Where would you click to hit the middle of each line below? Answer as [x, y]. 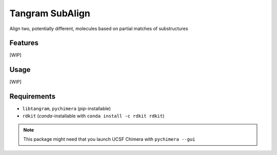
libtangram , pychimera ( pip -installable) [67, 109]
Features [24, 43]
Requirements [33, 97]
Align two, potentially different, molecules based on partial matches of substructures [99, 29]
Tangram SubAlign [50, 13]
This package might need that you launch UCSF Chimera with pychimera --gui [109, 139]
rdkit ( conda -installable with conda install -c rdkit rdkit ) [93, 116]
